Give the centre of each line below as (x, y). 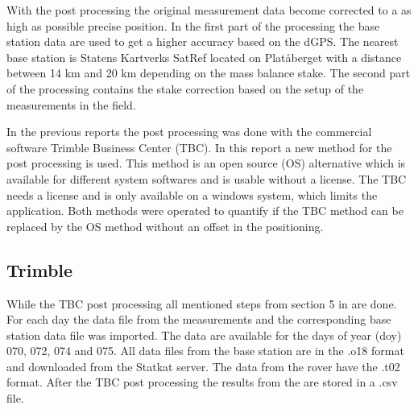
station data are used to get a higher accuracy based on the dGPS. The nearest (203, 41)
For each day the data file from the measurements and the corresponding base (199, 319)
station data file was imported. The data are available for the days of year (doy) (204, 335)
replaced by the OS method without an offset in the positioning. (165, 226)
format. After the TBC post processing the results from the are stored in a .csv (202, 382)
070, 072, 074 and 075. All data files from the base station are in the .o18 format (205, 351)
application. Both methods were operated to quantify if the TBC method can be (205, 211)
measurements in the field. (71, 104)
